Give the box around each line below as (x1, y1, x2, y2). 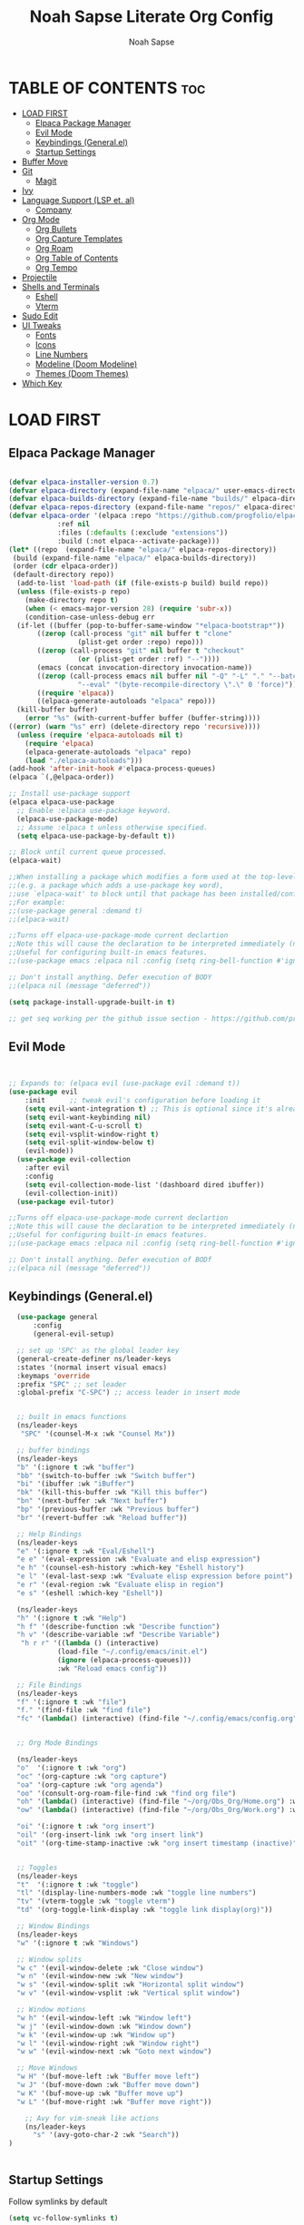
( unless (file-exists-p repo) (16, 587, 131, 596)
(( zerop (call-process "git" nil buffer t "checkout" (36, 646, 245, 655)
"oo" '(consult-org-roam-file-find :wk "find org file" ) (16, 1789, 237, 1798)
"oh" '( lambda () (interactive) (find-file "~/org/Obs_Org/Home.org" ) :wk (16, 1797, 301, 1807)
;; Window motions (16, 2005, 87, 2014)
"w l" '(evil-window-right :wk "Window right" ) (16, 2039, 201, 2048)
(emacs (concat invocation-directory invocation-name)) (36, 662, 253, 672)
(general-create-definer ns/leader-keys (16, 1354, 172, 1363)
